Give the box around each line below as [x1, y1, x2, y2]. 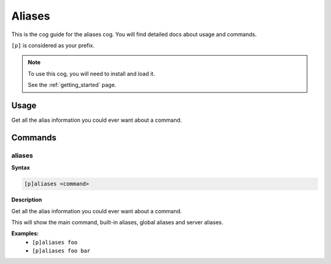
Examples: [11, 230, 39, 237]
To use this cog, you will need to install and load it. [28, 70, 156, 77]
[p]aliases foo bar [32, 247, 91, 254]
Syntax [11, 164, 30, 172]
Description [11, 196, 42, 203]
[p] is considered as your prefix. [11, 42, 95, 49]
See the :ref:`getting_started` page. [28, 81, 116, 89]
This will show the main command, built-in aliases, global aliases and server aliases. [11, 218, 224, 226]
